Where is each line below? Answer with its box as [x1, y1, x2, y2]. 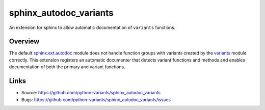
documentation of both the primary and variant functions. [9, 64, 125, 70]
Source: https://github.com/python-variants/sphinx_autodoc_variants [21, 90, 161, 96]
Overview [9, 37, 40, 46]
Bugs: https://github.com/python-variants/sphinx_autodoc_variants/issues [21, 96, 171, 103]
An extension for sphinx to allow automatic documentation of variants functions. [9, 25, 176, 30]
